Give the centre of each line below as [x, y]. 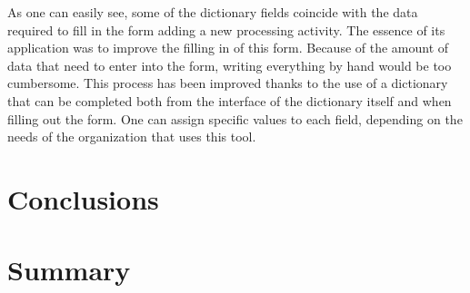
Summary [69, 270]
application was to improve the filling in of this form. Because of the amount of [228, 48]
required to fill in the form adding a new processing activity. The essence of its [226, 29]
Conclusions [83, 198]
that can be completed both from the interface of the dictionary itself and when [230, 100]
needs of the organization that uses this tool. [132, 137]
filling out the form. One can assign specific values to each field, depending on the [235, 118]
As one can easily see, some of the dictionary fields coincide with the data [213, 12]
